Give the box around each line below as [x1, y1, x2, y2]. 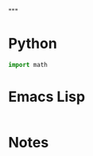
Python [8, 35, 57, 53]
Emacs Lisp [8, 88, 86, 106]
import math [8, 60, 48, 68]
